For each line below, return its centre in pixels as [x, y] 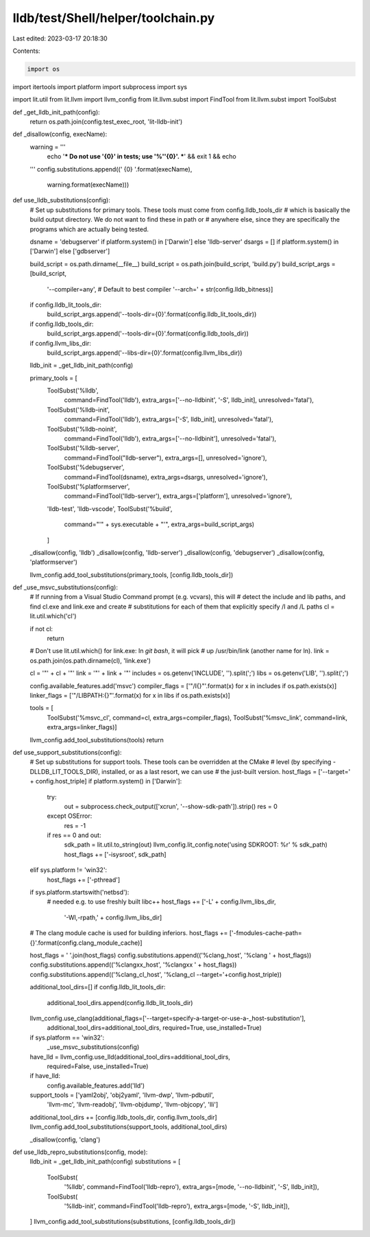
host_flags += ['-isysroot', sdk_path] [115, 854]
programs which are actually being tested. [89, 229]
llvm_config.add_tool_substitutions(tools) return [97, 740]
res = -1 [75, 825]
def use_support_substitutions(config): [67, 752]
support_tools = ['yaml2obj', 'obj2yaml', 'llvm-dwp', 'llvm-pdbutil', [122, 1095]
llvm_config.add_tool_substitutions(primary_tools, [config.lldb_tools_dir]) [132, 575]
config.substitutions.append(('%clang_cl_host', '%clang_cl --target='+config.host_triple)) [156, 974]
